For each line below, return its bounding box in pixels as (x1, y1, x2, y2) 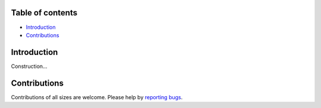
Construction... (11, 63, 48, 70)
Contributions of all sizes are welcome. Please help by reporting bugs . (11, 93, 183, 100)
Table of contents (11, 8, 77, 18)
